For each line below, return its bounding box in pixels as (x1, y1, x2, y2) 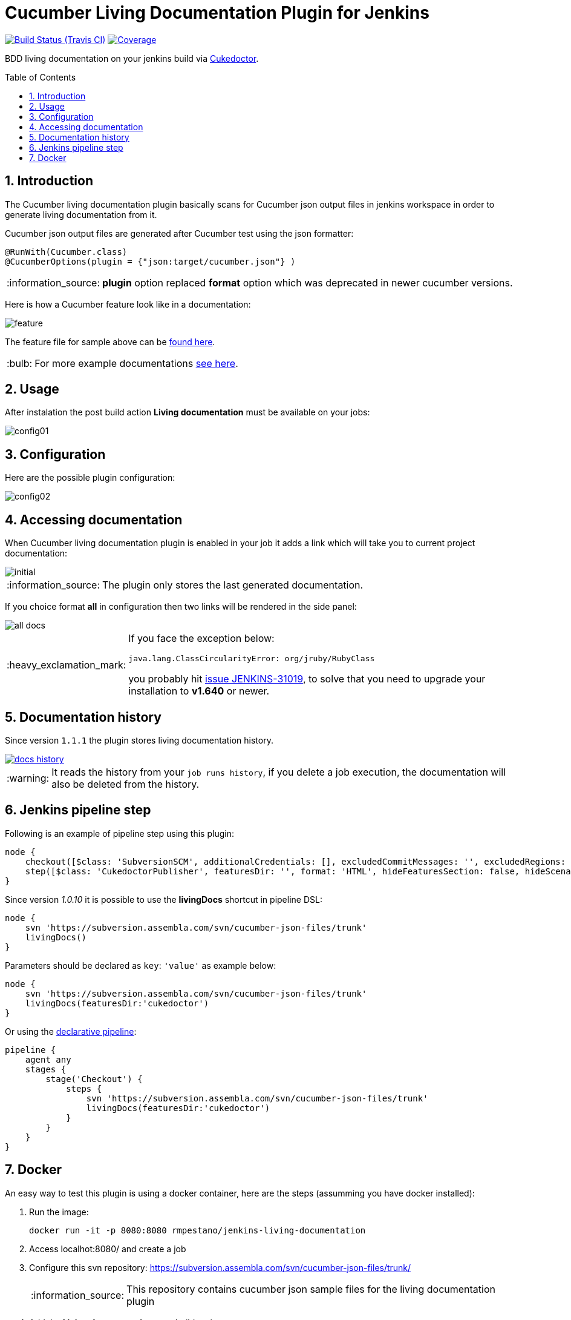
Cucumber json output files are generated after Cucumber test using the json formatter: (5, 228, 354, 239)
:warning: (7, 771, 50, 784)
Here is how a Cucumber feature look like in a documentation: (5, 299, 251, 309)
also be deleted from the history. (51, 777, 200, 790)
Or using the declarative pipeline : (5, 1026, 137, 1037)
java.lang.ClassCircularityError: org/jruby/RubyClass (128, 654, 375, 664)
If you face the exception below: (128, 632, 275, 645)
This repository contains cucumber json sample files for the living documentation (126, 1282, 495, 1295)
